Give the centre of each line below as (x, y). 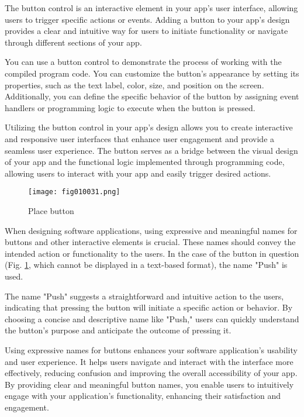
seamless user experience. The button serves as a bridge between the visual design (151, 150)
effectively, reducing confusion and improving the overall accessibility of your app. (151, 373)
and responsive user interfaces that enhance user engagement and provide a (140, 138)
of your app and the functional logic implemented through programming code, (145, 162)
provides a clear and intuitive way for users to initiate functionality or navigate (146, 31)
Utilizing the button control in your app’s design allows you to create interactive (149, 127)
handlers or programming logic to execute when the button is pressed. (130, 107)
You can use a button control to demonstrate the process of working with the (143, 62)
